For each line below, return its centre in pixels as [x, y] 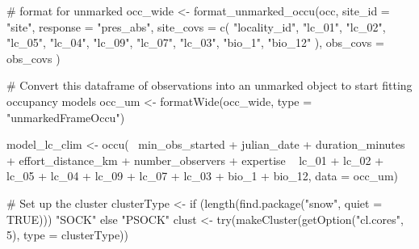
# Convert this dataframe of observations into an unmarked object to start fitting [209, 85]
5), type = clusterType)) [68, 235]
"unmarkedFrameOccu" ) [66, 117]
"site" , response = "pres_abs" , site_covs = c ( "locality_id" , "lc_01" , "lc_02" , [196, 26]
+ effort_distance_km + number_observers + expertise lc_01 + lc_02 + [195, 160]
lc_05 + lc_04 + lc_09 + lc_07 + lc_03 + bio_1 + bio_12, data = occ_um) [203, 176]
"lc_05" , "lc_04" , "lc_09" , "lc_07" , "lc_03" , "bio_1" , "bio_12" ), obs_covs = [195, 42]
